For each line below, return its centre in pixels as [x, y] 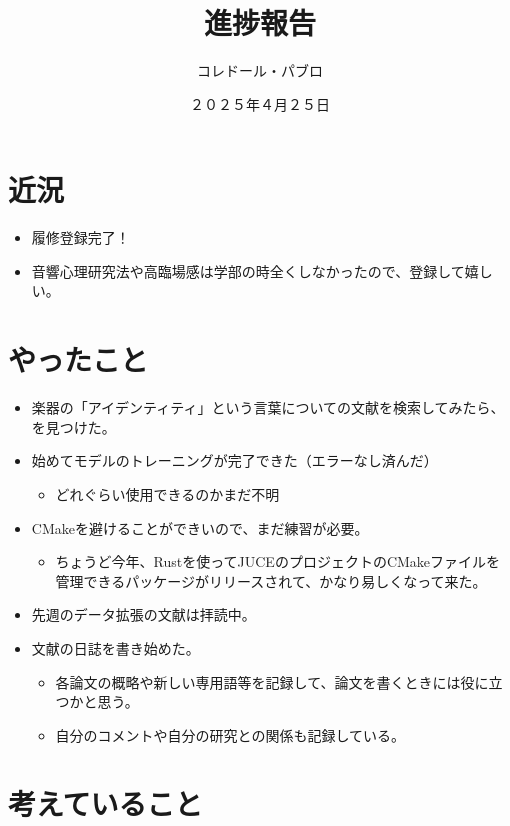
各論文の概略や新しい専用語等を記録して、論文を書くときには [258, 681]
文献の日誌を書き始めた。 [115, 647]
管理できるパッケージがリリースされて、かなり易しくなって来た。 [271, 580]
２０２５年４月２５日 [260, 103]
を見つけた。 [73, 426]
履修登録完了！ [80, 237]
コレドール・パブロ [260, 70]
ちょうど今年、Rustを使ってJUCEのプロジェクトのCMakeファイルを [278, 561]
